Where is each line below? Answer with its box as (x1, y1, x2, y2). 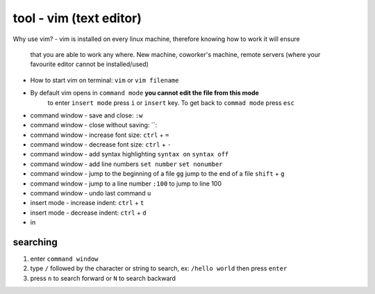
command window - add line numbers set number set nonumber (30, 160, 223, 168)
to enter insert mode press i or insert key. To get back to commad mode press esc (47, 98, 295, 107)
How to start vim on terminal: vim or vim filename (30, 76, 179, 84)
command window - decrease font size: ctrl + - (30, 140, 172, 149)
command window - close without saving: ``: (30, 121, 158, 129)
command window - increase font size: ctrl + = (30, 131, 169, 139)
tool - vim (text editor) (12, 10, 142, 26)
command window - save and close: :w (30, 111, 143, 120)
